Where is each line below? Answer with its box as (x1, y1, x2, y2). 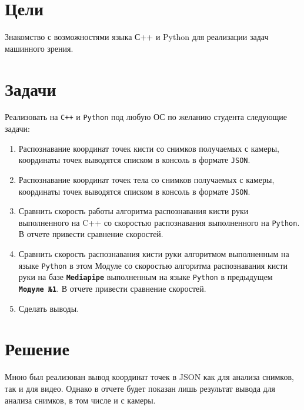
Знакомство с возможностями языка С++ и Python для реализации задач (5, 31, 269, 43)
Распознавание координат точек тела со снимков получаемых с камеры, (18, 173, 275, 185)
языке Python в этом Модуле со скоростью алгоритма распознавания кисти (18, 259, 288, 271)
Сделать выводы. (18, 302, 79, 314)
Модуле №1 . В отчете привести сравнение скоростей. (18, 282, 206, 294)
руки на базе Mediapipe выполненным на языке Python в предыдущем (18, 271, 273, 283)
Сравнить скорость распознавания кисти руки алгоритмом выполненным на (18, 248, 289, 260)
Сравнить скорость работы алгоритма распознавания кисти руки (18, 205, 249, 217)
